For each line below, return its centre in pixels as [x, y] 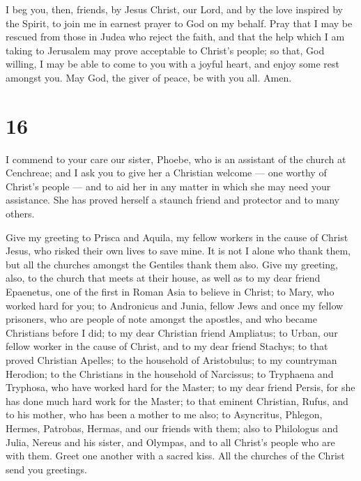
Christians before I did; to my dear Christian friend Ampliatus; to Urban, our [172, 332]
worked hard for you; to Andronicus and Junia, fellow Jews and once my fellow [175, 305]
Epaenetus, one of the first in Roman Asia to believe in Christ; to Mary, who [170, 292]
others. [20, 214]
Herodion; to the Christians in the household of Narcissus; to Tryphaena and [170, 373]
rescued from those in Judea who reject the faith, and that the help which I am [175, 37]
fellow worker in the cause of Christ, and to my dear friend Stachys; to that [167, 346]
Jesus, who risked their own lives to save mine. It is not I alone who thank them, [178, 251]
